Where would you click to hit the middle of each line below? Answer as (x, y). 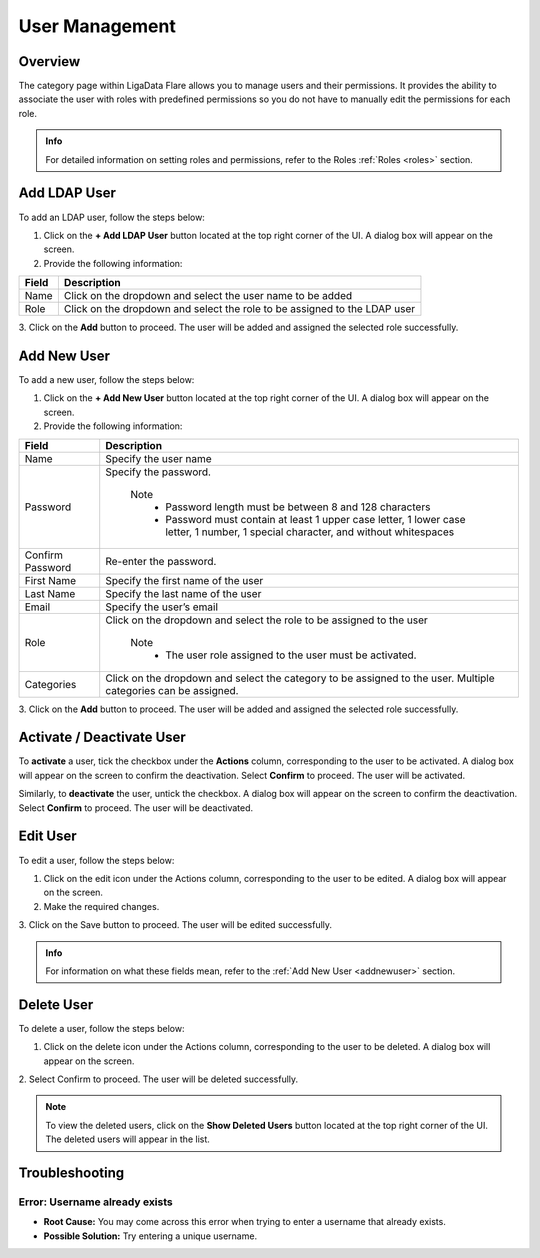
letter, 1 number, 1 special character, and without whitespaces (310, 532)
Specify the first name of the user (184, 580)
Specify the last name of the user (183, 593)
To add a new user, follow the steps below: (106, 379)
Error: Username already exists (96, 1202)
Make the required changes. (101, 906)
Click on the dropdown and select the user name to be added (208, 296)
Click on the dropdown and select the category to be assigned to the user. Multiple (300, 678)
